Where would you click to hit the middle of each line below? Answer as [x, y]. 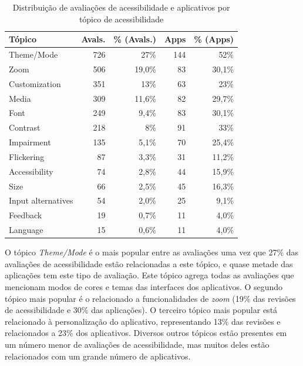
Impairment [30, 142]
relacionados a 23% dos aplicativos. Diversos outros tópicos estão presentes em [146, 333]
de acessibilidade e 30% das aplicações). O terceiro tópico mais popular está [141, 310]
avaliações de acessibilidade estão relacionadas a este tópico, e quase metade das [149, 263]
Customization [35, 83]
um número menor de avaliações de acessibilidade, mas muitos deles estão [137, 344]
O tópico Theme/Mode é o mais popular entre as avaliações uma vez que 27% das [152, 252]
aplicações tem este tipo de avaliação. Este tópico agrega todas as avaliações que [149, 275]
